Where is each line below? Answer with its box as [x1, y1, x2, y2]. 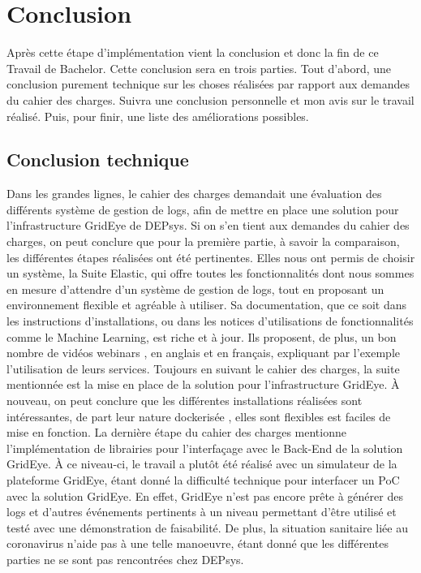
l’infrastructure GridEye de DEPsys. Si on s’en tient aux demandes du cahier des [6, 217, 410, 234]
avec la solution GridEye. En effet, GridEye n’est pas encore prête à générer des [6, 487, 403, 504]
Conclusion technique [6, 147, 189, 172]
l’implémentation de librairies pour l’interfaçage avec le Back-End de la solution [6, 439, 403, 456]
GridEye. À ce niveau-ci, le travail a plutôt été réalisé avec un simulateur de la [6, 455, 397, 472]
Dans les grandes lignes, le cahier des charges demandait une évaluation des [6, 185, 382, 202]
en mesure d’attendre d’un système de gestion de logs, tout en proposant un [6, 280, 384, 297]
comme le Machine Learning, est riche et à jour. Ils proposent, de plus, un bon [6, 328, 397, 345]
